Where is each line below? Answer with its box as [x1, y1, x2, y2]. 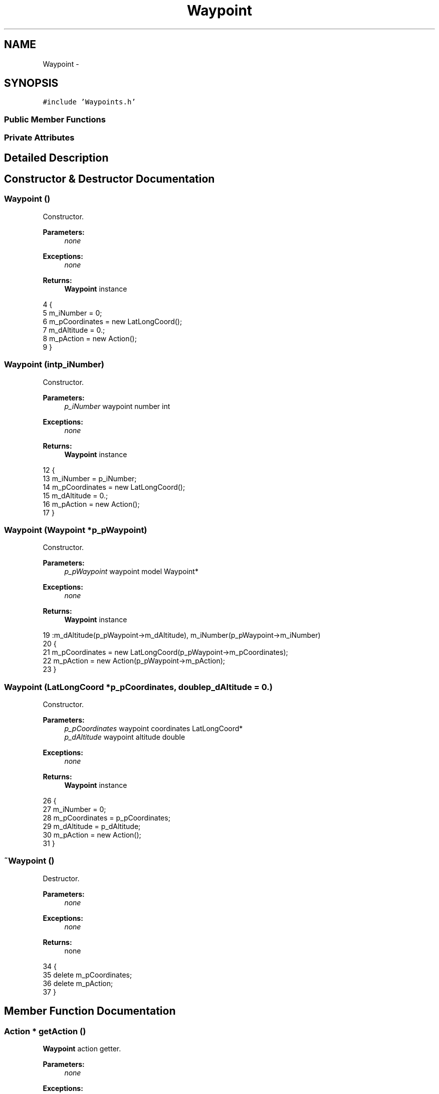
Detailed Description [4, 151, 109, 164]
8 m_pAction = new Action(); [43, 334, 137, 343]
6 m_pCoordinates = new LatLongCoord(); [43, 317, 182, 326]
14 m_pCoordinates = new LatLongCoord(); [43, 482, 185, 491]
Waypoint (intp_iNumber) [4, 359, 104, 370]
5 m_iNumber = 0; [43, 308, 102, 317]
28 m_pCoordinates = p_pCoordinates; [43, 813, 170, 823]
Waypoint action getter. [43, 1044, 121, 1053]
